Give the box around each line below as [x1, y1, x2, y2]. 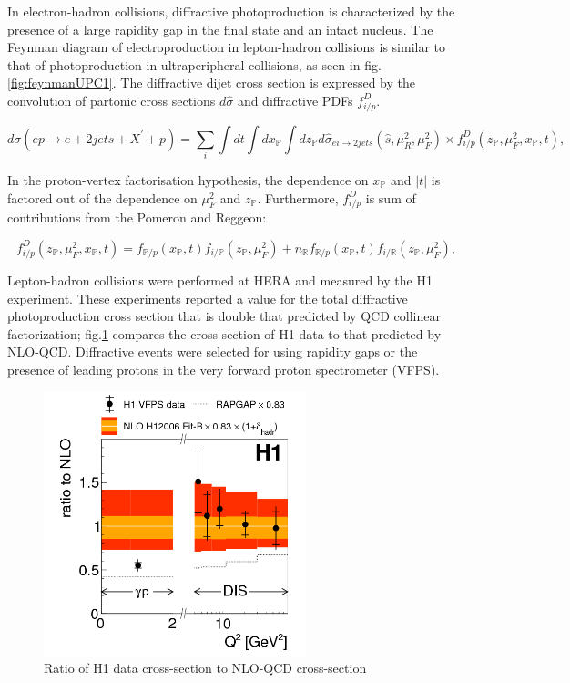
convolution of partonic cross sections [7, 90, 216, 109]
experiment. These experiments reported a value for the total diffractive [7, 288, 408, 307]
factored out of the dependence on [7, 188, 198, 207]
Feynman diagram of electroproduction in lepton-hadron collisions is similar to [7, 37, 446, 57]
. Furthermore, [257, 188, 339, 207]
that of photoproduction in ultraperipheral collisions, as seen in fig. [7, 55, 382, 74]
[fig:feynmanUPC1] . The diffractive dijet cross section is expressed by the [7, 73, 415, 92]
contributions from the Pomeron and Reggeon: [7, 208, 267, 227]
